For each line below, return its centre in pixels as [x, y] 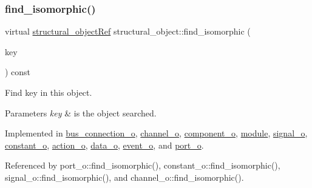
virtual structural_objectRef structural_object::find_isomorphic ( [128, 31]
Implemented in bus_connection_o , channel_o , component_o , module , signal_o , [156, 133]
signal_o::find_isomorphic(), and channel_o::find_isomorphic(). [124, 177]
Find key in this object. [49, 92]
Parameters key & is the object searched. [81, 112]
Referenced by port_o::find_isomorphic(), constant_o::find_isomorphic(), [143, 165]
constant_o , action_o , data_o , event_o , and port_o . [104, 145]
